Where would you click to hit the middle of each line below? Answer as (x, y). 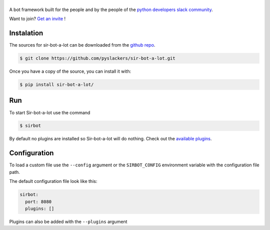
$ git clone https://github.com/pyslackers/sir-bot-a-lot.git (97, 58)
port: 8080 (38, 201)
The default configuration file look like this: (53, 181)
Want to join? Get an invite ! (37, 19)
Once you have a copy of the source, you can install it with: (70, 71)
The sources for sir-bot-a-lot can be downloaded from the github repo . (82, 45)
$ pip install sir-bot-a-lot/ (57, 84)
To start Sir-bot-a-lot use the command (50, 112)
